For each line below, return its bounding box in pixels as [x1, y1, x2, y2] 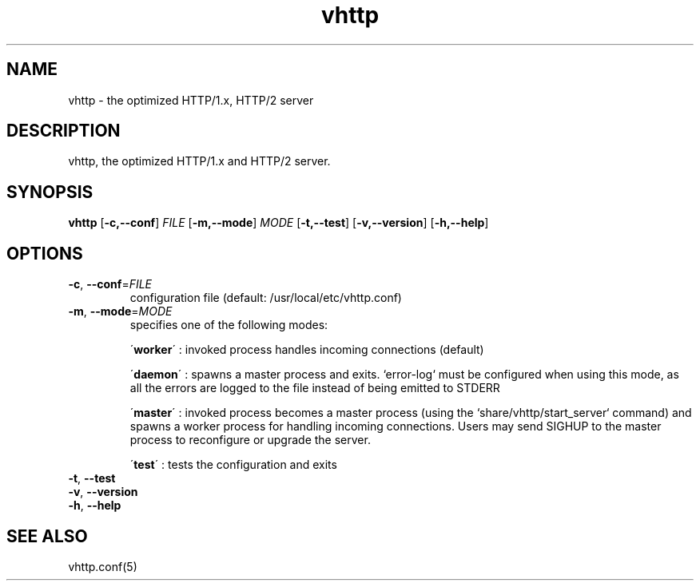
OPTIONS [6, 243, 83, 264]
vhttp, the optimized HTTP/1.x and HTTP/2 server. [68, 154, 331, 169]
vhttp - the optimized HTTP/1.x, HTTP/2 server [68, 93, 314, 107]
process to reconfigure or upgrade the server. [129, 433, 371, 447]
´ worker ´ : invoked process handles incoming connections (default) [129, 343, 484, 357]
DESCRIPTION [6, 121, 121, 141]
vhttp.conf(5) [68, 559, 137, 573]
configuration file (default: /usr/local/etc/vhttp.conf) [129, 291, 402, 305]
